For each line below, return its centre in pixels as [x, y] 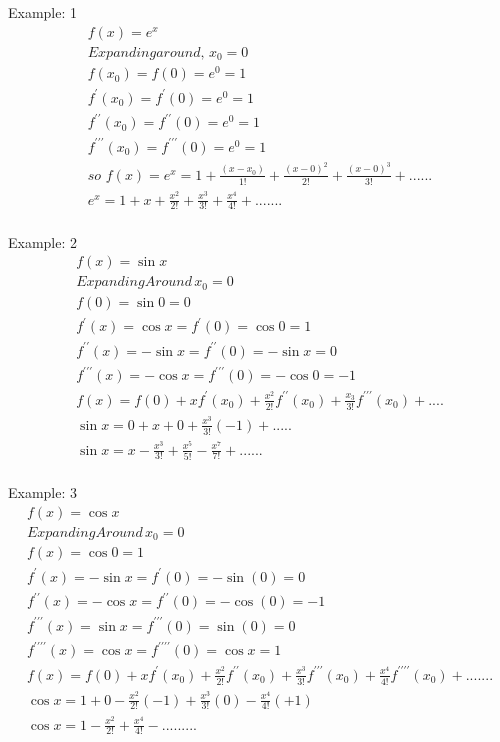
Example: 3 [43, 491]
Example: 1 [43, 12]
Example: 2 [43, 241]
